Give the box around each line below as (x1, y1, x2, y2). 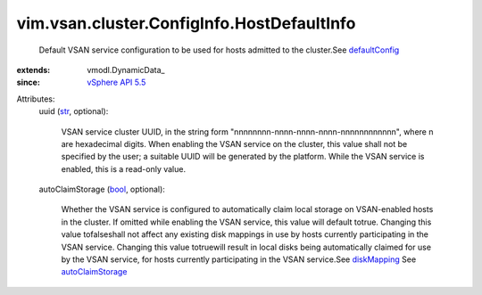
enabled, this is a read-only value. (61, 163, 187, 174)
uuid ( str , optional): (38, 106, 109, 117)
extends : (16, 64, 51, 75)
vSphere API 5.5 (87, 77, 146, 88)
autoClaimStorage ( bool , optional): (38, 184, 165, 195)
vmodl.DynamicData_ (87, 64, 165, 75)
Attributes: (16, 94, 55, 104)
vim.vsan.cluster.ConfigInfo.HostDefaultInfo (16, 13, 356, 33)
